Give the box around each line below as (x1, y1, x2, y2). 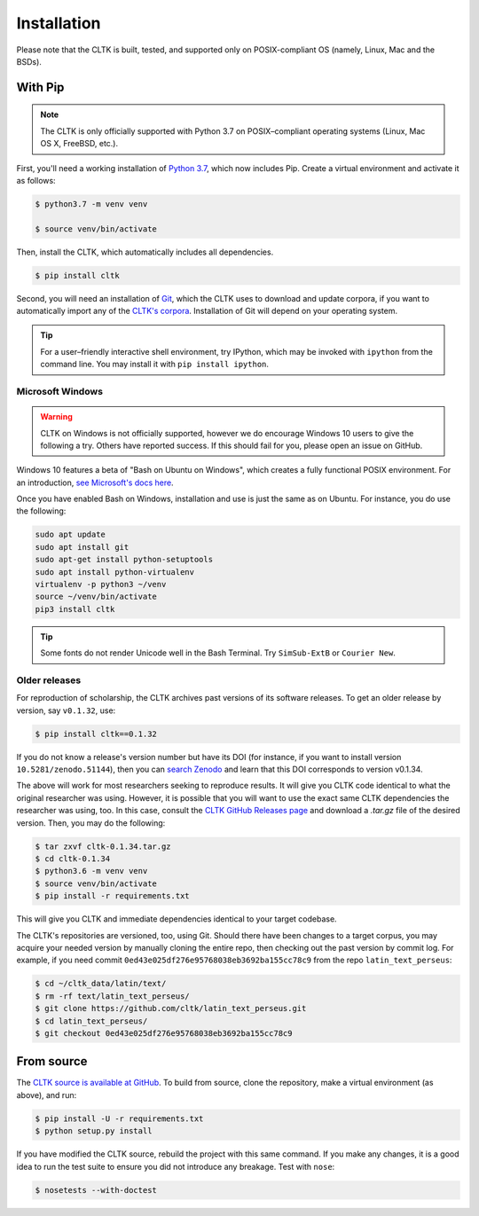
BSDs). (16, 56, 42, 67)
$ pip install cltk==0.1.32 (35, 728, 157, 739)
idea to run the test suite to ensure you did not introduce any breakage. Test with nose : (16, 1161, 335, 1172)
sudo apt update (35, 530, 106, 540)
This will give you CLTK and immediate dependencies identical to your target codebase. (16, 914, 337, 924)
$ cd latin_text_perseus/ (35, 1016, 148, 1026)
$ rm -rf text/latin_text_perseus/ (35, 991, 190, 1001)
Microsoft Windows (16, 385, 104, 397)
